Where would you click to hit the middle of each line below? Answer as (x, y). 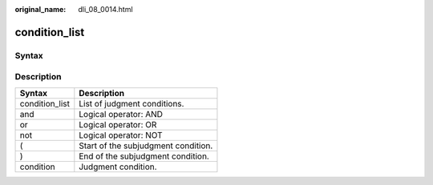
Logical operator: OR (118, 124)
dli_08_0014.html (105, 9)
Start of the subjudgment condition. (146, 146)
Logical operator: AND (121, 114)
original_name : (40, 9)
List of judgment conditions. (132, 103)
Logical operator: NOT (121, 135)
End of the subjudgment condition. (144, 156)
